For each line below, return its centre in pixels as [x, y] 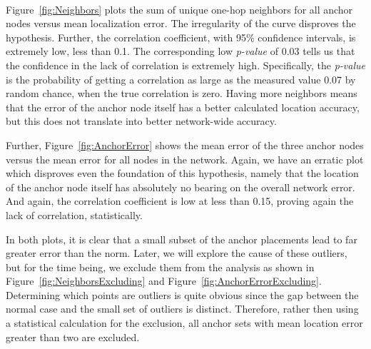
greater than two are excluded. [73, 337]
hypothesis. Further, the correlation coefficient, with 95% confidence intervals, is [181, 37]
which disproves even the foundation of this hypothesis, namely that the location [182, 173]
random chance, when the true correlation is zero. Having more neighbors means [182, 93]
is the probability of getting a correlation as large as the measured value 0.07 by [181, 79]
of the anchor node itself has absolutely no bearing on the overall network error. [181, 187]
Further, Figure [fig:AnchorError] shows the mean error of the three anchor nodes [185, 145]
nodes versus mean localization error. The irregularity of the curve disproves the [181, 23]
